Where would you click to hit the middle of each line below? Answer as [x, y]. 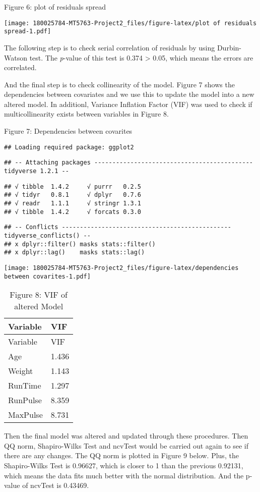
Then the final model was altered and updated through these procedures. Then [126, 436]
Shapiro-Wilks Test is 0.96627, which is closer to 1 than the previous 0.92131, [124, 465]
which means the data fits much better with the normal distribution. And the [124, 475]
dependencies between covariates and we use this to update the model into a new [129, 94]
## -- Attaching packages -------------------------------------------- [128, 163]
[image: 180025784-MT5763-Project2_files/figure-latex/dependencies [121, 268]
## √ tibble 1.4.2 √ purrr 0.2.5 [73, 186]
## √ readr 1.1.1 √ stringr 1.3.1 [73, 203]
